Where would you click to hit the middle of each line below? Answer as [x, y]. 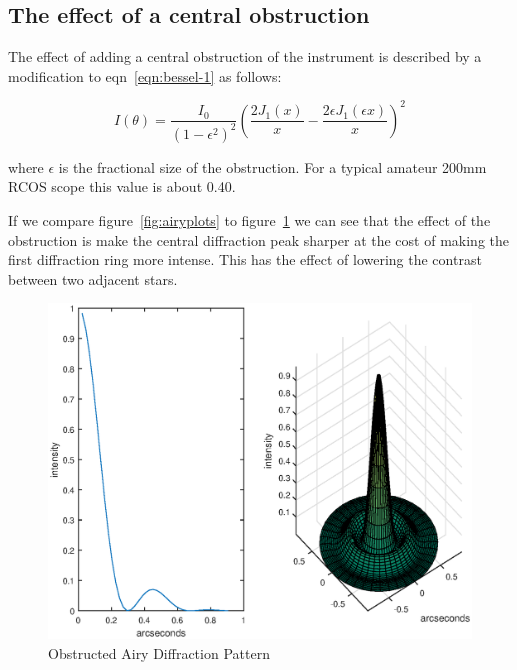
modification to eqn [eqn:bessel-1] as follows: [145, 75]
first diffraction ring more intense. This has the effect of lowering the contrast [245, 259]
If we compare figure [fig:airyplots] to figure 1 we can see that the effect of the [249, 220]
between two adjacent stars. [93, 278]
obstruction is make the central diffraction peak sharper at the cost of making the [258, 239]
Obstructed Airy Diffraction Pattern [159, 652]
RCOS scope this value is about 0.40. [122, 186]
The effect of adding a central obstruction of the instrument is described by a [245, 56]
